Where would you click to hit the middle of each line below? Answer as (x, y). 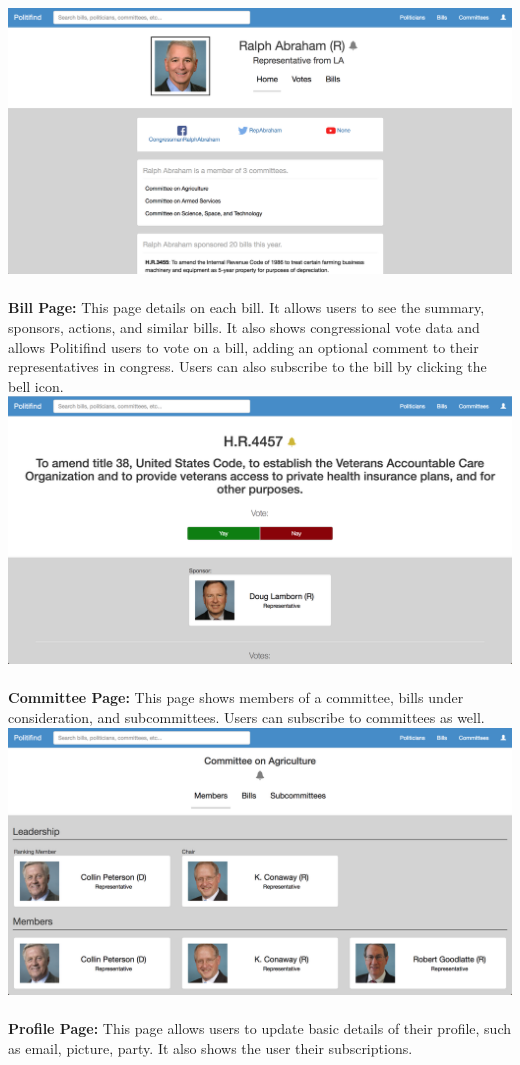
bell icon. (36, 385)
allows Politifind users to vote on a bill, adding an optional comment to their (243, 346)
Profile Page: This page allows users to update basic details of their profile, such (259, 1028)
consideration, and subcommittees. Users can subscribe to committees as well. (246, 716)
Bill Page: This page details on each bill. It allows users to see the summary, (246, 307)
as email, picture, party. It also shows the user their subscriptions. (210, 1048)
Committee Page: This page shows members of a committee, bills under (236, 697)
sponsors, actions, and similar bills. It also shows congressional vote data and (244, 327)
